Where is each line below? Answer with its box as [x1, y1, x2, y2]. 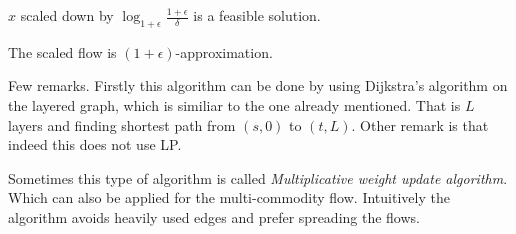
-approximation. [175, 41, 273, 62]
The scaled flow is [8, 41, 117, 62]
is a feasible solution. [193, 5, 321, 25]
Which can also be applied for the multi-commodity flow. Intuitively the [8, 187, 450, 208]
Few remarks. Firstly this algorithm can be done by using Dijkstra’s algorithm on [8, 75, 508, 96]
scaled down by [20, 5, 114, 25]
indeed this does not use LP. [8, 134, 182, 155]
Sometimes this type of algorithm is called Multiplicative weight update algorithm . [8, 167, 508, 188]
